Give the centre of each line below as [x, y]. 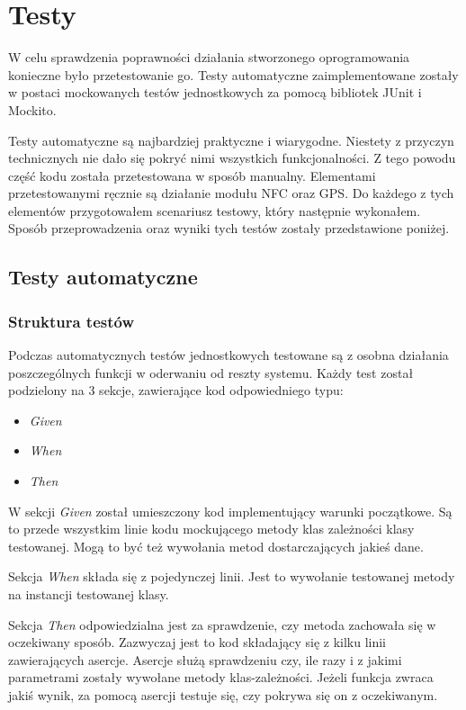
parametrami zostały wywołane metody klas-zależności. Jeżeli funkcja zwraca [221, 677]
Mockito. [32, 109]
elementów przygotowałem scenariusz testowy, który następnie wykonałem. [215, 210]
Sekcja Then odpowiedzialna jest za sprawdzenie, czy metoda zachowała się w [222, 624]
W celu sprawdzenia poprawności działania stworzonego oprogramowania [209, 57]
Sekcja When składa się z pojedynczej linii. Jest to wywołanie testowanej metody [232, 576]
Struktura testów [71, 321]
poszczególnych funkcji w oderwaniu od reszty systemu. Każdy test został [211, 372]
